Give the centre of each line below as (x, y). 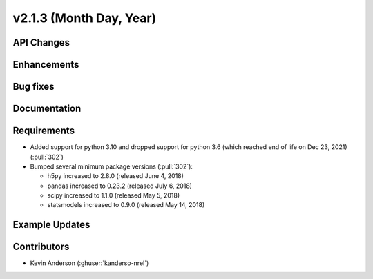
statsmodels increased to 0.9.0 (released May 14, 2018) (126, 205)
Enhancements (46, 65)
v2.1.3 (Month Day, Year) (85, 18)
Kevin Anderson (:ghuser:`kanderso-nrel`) (89, 263)
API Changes (41, 42)
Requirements (44, 131)
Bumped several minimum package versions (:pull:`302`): (112, 166)
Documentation (47, 109)
